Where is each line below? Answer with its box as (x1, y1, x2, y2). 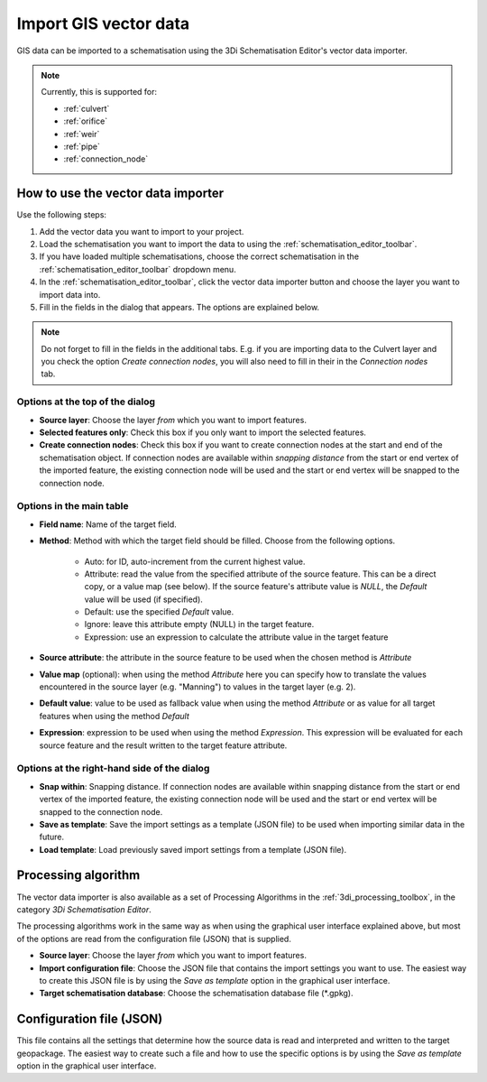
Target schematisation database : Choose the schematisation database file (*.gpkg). (39, 988, 354, 999)
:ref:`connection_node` (63, 153, 149, 164)
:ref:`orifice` (63, 116, 108, 126)
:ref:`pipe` (63, 141, 101, 152)
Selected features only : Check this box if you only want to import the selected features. (39, 427, 367, 438)
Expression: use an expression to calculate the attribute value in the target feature (84, 632, 389, 643)
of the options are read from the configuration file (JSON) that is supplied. (16, 933, 292, 944)
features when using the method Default (39, 710, 189, 721)
